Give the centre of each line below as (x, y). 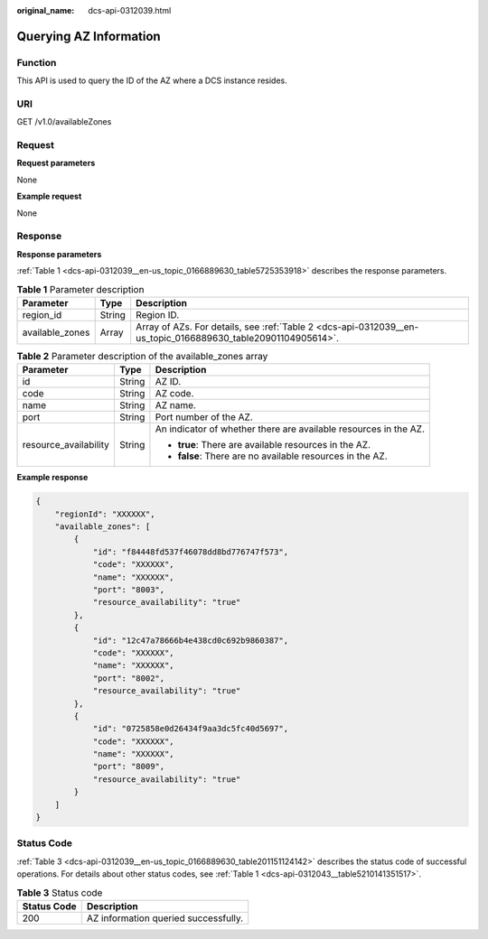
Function (37, 62)
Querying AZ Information (89, 36)
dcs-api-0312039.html (130, 10)
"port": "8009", (129, 767)
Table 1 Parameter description (80, 289)
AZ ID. (168, 382)
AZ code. (174, 394)
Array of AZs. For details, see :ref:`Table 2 (225, 327)
